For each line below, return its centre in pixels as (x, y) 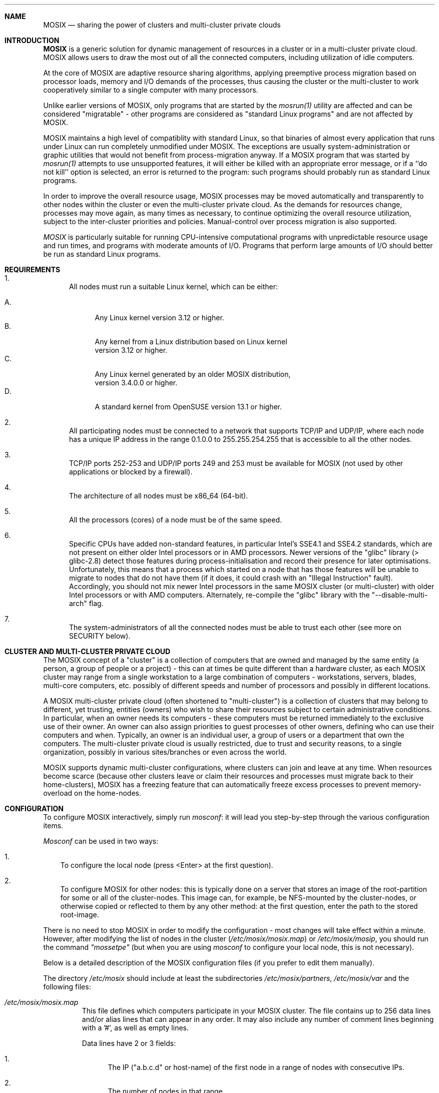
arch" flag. (86, 603)
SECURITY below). (100, 636)
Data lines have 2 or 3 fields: (129, 1043)
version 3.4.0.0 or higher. (136, 383)
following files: (67, 987)
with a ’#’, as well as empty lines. (135, 1028)
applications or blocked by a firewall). (131, 472)
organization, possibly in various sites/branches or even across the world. (165, 752)
